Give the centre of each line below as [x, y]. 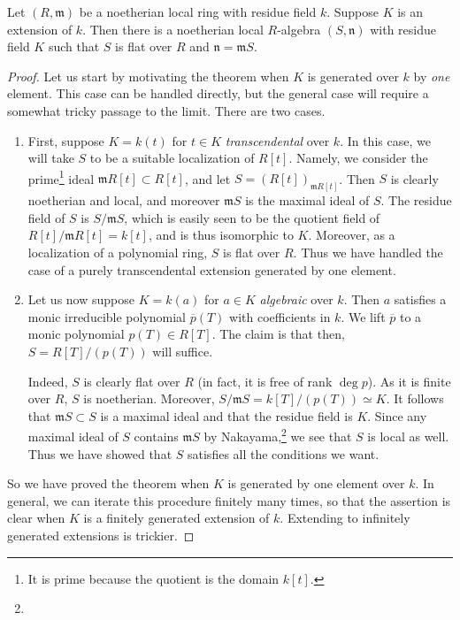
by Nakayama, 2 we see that [278, 435]
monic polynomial [76, 334]
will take [51, 158]
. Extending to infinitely [345, 518]
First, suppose [66, 140]
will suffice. [183, 352]
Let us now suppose [81, 299]
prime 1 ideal [61, 177]
